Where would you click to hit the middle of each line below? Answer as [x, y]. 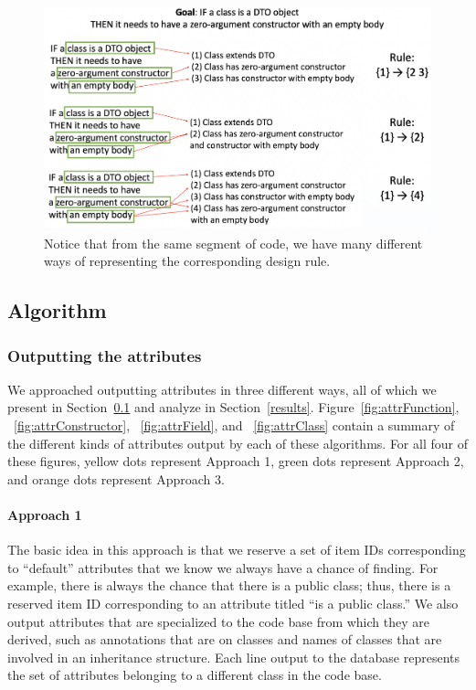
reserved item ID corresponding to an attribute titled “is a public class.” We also [233, 604]
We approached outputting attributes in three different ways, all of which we [222, 389]
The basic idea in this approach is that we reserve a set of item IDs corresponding [237, 550]
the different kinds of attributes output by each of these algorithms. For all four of [238, 443]
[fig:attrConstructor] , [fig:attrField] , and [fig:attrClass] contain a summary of [234, 425]
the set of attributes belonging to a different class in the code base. [195, 675]
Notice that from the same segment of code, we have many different [233, 243]
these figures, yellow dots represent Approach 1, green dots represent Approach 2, [236, 461]
